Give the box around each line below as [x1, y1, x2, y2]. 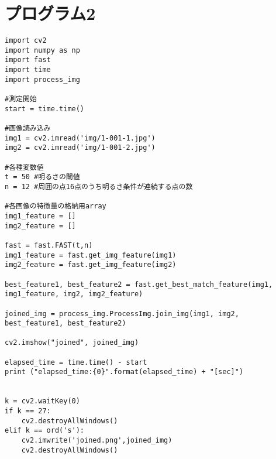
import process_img [5, 75, 80, 84]
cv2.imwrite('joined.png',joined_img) [21, 436, 172, 445]
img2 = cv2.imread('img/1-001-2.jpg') [5, 143, 156, 152]
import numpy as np [5, 46, 80, 54]
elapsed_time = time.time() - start [5, 358, 147, 366]
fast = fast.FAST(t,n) [5, 241, 93, 249]
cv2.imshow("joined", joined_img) [5, 338, 139, 347]
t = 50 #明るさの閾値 [5, 173, 80, 181]
